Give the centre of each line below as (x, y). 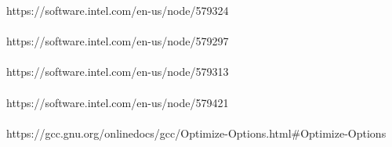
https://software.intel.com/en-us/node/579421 (118, 102)
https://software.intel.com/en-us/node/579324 (118, 10)
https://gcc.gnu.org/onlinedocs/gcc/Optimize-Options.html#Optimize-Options (196, 133)
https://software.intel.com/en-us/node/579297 (118, 41)
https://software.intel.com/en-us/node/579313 (118, 72)
